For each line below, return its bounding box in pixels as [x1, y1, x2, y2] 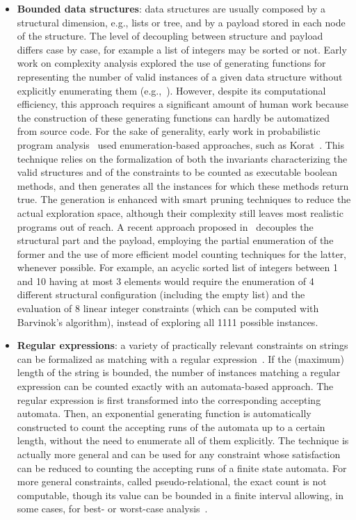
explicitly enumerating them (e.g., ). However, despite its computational [17, 83, 326, 97]
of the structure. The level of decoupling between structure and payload [17, 29, 323, 43]
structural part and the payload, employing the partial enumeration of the [17, 233, 334, 247]
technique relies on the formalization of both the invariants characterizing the [17, 151, 348, 165]
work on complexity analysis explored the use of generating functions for [17, 56, 326, 70]
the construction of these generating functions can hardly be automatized [17, 110, 330, 124]
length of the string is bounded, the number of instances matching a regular [17, 365, 341, 380]
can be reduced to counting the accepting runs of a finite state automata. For [17, 460, 347, 475]
